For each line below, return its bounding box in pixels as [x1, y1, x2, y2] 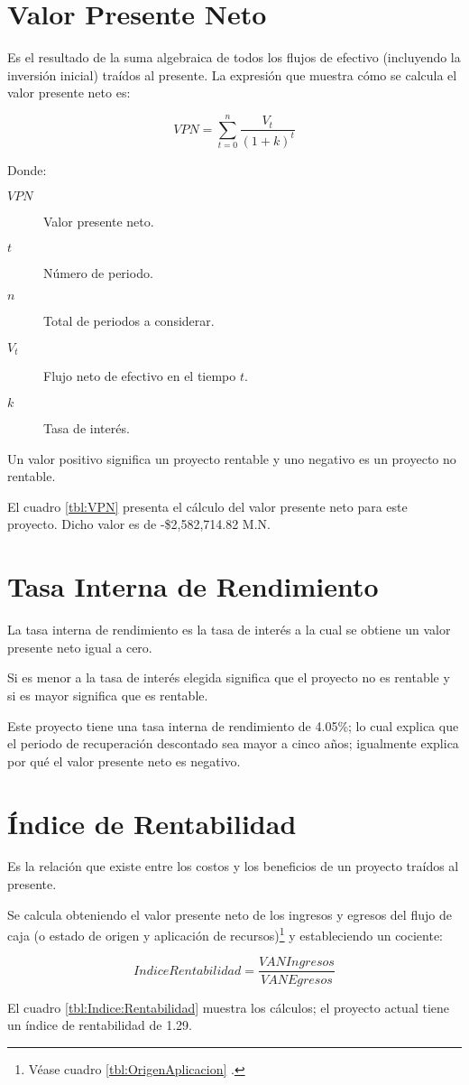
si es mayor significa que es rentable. [7, 685, 208, 704]
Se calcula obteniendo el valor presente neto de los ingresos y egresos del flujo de [7, 904, 452, 923]
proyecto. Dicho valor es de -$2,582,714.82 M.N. [7, 515, 271, 533]
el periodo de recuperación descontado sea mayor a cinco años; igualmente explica [7, 734, 459, 753]
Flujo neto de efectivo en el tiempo [43, 366, 236, 385]
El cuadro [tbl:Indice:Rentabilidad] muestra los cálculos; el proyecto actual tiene [7, 997, 449, 1016]
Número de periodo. [43, 263, 153, 282]
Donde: [7, 160, 47, 179]
